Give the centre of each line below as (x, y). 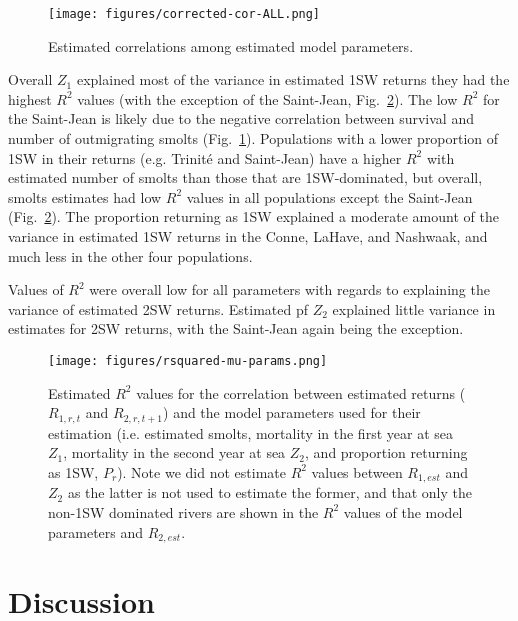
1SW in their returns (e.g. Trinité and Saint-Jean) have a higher (205, 157)
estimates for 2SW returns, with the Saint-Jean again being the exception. (236, 328)
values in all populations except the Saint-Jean (329, 196)
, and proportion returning (386, 452)
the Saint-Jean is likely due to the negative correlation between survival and (241, 118)
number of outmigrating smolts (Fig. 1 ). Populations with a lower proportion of (253, 138)
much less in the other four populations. (130, 255)
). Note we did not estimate (201, 471)
